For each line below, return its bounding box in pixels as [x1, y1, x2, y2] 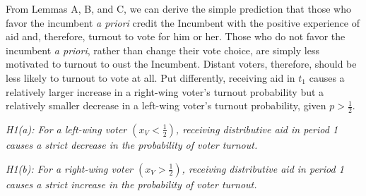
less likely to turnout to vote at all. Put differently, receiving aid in [6, 70, 295, 85]
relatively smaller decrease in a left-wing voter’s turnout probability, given [6, 98, 326, 113]
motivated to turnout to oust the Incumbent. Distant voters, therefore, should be [6, 56, 357, 71]
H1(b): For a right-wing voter [6, 161, 134, 176]
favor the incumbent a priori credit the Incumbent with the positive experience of [6, 15, 360, 30]
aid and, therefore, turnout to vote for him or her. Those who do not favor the [6, 29, 346, 44]
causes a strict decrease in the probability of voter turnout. [6, 137, 258, 152]
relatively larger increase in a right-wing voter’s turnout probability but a [6, 84, 324, 99]
